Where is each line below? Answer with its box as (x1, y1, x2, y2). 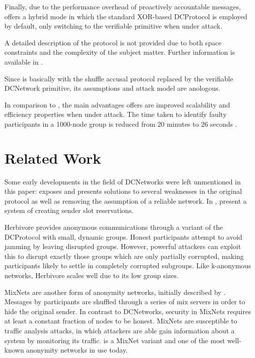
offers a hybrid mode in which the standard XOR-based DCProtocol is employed (4, 11, 248, 21)
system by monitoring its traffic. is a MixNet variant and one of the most (4, 335, 225, 345)
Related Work (4, 147, 101, 168)
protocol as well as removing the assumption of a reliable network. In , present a (4, 195, 247, 206)
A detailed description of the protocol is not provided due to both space (4, 37, 222, 47)
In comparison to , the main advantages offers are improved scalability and (4, 99, 230, 109)
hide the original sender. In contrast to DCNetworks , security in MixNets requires (4, 306, 251, 316)
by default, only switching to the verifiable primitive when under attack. (4, 21, 223, 31)
